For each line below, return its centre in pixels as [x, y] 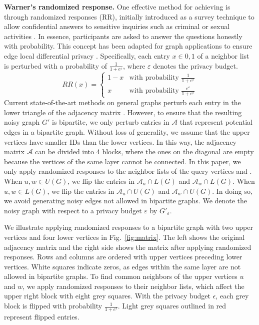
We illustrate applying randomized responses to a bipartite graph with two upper [128, 227]
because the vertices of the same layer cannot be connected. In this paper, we [122, 161]
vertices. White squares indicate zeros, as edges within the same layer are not [122, 266]
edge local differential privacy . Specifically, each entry [87, 55]
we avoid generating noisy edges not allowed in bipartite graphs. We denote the [126, 201]
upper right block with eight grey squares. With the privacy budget [107, 296]
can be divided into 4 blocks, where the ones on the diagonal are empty [144, 151]
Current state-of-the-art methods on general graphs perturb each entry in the [122, 102]
